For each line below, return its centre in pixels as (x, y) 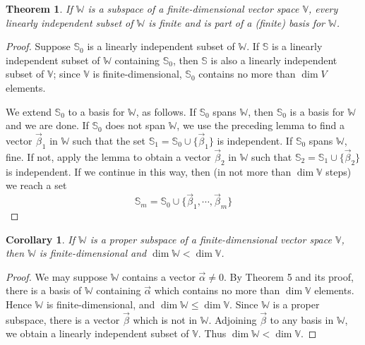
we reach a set (36, 185)
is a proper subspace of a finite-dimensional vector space (211, 239)
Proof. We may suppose (56, 276)
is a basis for (317, 111)
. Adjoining (233, 319)
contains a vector (158, 276)
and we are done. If (47, 125)
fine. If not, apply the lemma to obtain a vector (108, 156)
